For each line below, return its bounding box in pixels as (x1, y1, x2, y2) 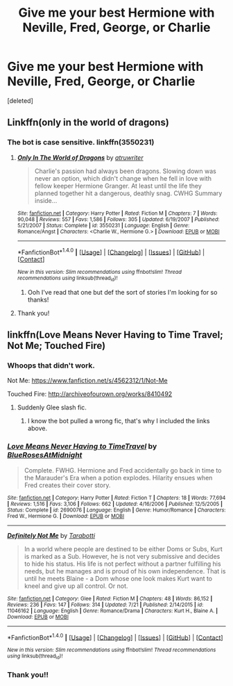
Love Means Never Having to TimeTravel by (7, 441, 157, 451)
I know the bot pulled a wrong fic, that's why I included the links (27, 417, 210, 425)
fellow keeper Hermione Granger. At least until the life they (34, 181, 202, 190)
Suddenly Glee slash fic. (17, 403, 87, 411)
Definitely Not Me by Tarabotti (7, 531, 96, 539)
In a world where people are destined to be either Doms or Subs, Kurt (24, 544, 223, 553)
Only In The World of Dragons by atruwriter (17, 153, 144, 161)
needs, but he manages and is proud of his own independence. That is (24, 566, 226, 575)
